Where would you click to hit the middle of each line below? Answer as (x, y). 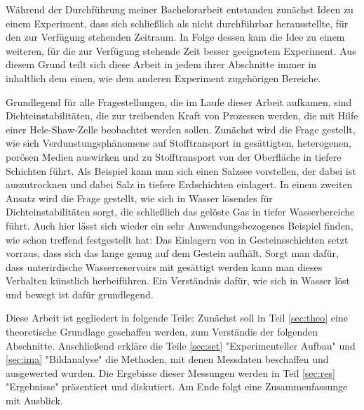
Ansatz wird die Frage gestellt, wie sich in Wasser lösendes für (139, 198)
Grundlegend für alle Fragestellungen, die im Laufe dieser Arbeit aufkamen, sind (179, 101)
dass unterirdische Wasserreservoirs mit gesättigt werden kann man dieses (164, 266)
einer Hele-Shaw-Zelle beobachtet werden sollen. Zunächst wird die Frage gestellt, (181, 129)
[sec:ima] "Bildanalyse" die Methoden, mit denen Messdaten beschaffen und (167, 359)
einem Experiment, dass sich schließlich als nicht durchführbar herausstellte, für (177, 23)
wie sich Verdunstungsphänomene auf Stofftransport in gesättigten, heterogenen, (178, 143)
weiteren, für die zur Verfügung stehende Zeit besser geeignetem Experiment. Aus (181, 50)
